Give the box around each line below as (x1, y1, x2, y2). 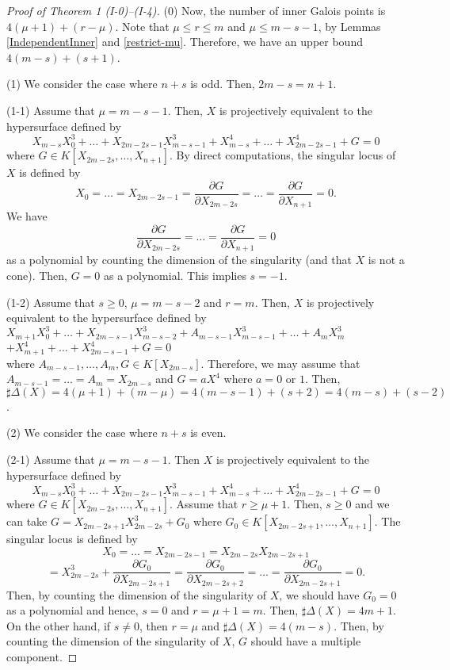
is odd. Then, (190, 75, 255, 92)
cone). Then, (6, 266, 67, 283)
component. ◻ (6, 649, 78, 665)
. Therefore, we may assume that (200, 354, 360, 371)
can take (6, 513, 48, 530)
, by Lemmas (318, 17, 381, 34)
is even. (190, 424, 227, 441)
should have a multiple (250, 633, 361, 649)
